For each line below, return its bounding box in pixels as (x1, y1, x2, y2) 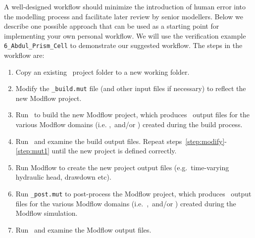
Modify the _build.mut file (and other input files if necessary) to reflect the (15, 83, 246, 94)
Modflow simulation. (15, 208, 78, 218)
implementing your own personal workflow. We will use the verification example (4, 30, 246, 41)
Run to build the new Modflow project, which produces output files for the (15, 109, 250, 120)
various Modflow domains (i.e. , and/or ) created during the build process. (15, 119, 243, 130)
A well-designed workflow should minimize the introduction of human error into (4, 1, 246, 11)
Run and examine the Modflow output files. (15, 224, 152, 235)
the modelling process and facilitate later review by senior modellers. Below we (4, 11, 243, 21)
